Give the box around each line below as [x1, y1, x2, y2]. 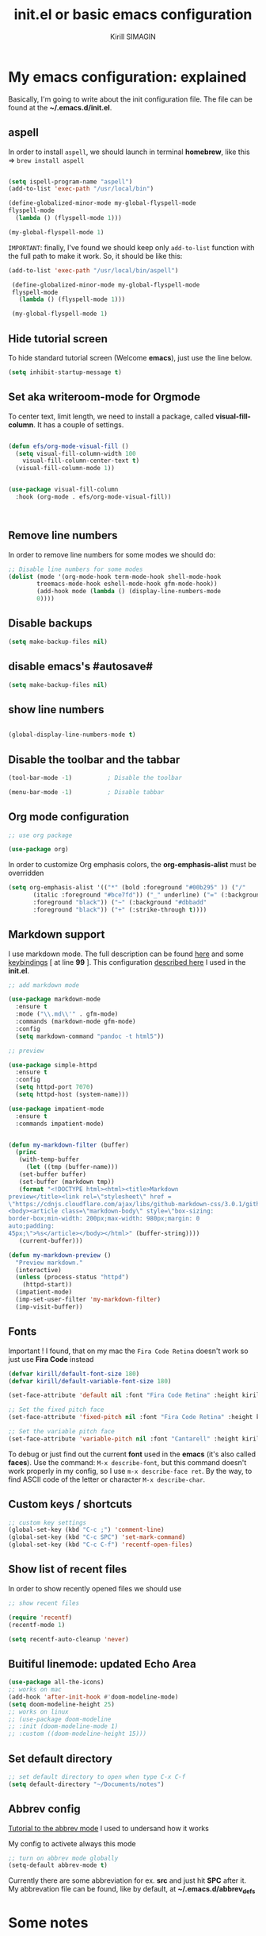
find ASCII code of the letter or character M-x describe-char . [8, 1475, 206, 1484]
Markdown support [8, 928, 105, 942]
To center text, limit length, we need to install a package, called [8, 411, 215, 421]
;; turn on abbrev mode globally [8, 1854, 119, 1862]
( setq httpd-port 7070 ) [15, 1083, 93, 1091]
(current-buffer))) [18, 1236, 83, 1244]
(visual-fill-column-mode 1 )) [15, 465, 115, 472]
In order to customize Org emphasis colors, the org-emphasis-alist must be [8, 860, 257, 870]
